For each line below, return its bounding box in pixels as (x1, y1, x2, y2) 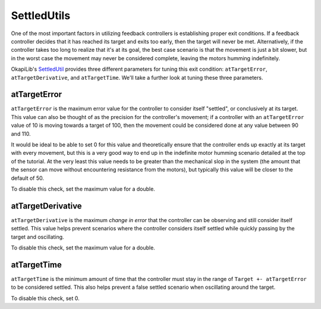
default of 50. (11, 174, 45, 182)
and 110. (11, 130, 31, 137)
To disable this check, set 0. (11, 295, 80, 302)
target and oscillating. (11, 233, 65, 241)
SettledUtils (11, 9, 71, 22)
